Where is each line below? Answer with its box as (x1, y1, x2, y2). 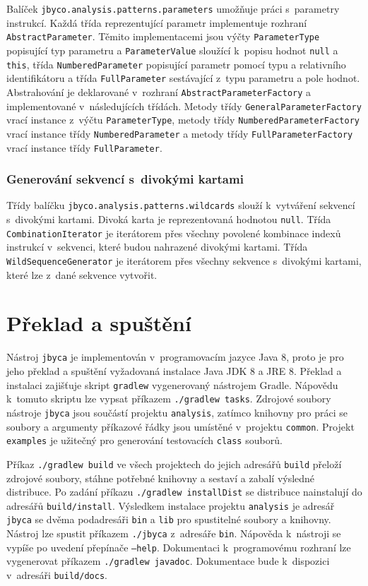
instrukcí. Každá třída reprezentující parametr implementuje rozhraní (6, 15, 307, 30)
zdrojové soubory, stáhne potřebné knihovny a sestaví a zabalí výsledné (6, 470, 315, 485)
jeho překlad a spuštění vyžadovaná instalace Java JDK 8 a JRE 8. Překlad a (6, 363, 342, 378)
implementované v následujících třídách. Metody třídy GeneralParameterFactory (6, 98, 362, 113)
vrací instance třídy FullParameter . (6, 140, 162, 155)
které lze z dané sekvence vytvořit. (6, 267, 158, 282)
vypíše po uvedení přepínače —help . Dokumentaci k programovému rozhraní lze (6, 539, 351, 554)
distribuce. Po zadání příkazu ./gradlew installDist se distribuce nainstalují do (6, 484, 362, 499)
